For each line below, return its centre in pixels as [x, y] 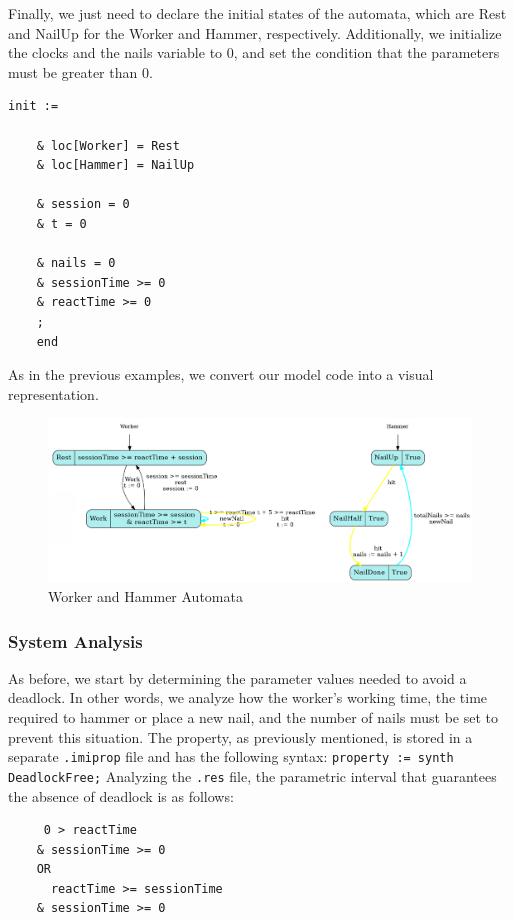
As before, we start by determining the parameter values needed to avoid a [237, 677]
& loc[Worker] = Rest [108, 145]
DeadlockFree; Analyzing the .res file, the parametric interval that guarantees [252, 775]
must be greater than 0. [80, 71]
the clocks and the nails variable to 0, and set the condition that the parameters [254, 52]
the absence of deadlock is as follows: [121, 795]
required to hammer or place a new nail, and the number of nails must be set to [253, 717]
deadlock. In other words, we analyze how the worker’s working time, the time [248, 697]
